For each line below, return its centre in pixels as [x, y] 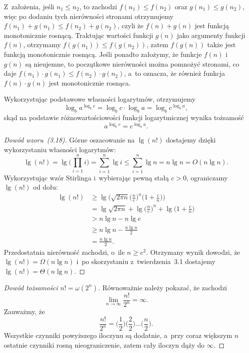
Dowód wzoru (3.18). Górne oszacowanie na [69, 140]
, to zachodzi [98, 6]
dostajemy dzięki [191, 140]
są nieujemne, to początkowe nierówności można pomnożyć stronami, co [132, 63]
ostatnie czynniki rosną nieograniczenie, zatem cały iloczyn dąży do [104, 344]
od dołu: [46, 187]
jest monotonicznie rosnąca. [90, 82]
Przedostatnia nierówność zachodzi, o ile [64, 252]
